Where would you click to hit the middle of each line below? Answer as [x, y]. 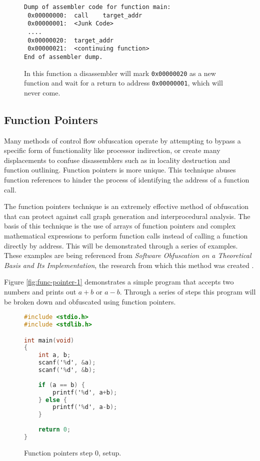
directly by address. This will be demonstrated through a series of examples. [121, 245]
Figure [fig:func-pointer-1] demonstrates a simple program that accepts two [119, 282]
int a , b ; [54, 355]
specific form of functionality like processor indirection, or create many [112, 150]
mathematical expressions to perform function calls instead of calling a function [126, 236]
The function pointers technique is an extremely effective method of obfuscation [126, 206]
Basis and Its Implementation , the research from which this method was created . [129, 265]
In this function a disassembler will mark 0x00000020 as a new [120, 73]
